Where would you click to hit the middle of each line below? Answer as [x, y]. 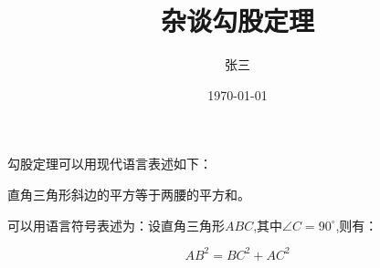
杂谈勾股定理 [237, 21]
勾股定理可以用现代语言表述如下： [110, 164]
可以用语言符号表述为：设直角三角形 [116, 225]
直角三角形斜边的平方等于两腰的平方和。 [129, 194]
